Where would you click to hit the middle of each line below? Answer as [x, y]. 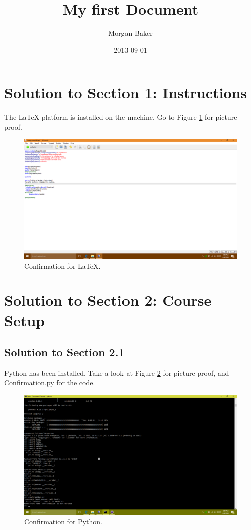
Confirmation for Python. [63, 522]
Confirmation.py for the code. [50, 383]
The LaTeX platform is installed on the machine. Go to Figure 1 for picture [121, 117]
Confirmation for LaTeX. [62, 266]
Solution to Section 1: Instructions [126, 93]
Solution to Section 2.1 [65, 352]
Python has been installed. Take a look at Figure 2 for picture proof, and [117, 373]
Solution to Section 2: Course [108, 300]
